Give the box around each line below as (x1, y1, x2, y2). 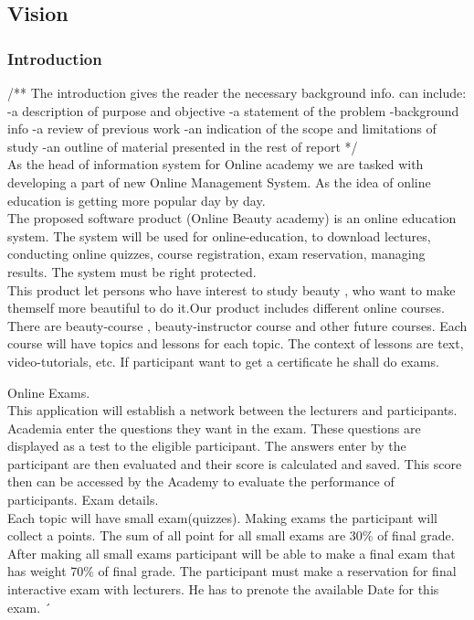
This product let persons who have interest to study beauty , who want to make (7, 280, 456, 299)
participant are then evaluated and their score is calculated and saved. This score (7, 454, 462, 473)
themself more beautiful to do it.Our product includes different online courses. (7, 298, 445, 317)
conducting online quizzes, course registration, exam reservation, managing (7, 244, 426, 263)
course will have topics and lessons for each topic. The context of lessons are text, (7, 334, 464, 353)
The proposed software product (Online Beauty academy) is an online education (7, 208, 457, 228)
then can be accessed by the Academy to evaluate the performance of (7, 472, 395, 491)
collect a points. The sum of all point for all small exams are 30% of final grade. (7, 526, 455, 545)
